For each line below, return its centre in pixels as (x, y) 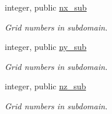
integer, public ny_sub (46, 47)
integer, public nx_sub (46, 7)
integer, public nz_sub (45, 86)
